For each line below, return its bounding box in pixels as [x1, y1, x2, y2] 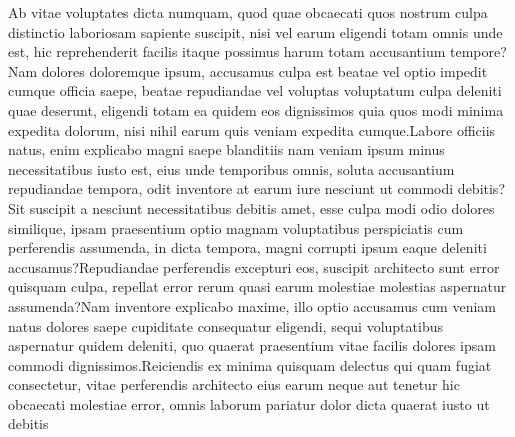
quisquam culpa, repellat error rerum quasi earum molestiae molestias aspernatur [8, 276, 507, 297]
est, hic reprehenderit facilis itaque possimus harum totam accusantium [8, 41, 446, 62]
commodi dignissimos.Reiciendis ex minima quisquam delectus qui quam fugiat [8, 354, 492, 375]
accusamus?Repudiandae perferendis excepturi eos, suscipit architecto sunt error [8, 256, 500, 277]
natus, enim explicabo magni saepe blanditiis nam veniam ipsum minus [8, 139, 445, 160]
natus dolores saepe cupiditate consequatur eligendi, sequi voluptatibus [8, 315, 443, 336]
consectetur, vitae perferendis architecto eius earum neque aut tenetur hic [8, 374, 460, 395]
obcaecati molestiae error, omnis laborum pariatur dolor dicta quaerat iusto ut [8, 393, 490, 414]
